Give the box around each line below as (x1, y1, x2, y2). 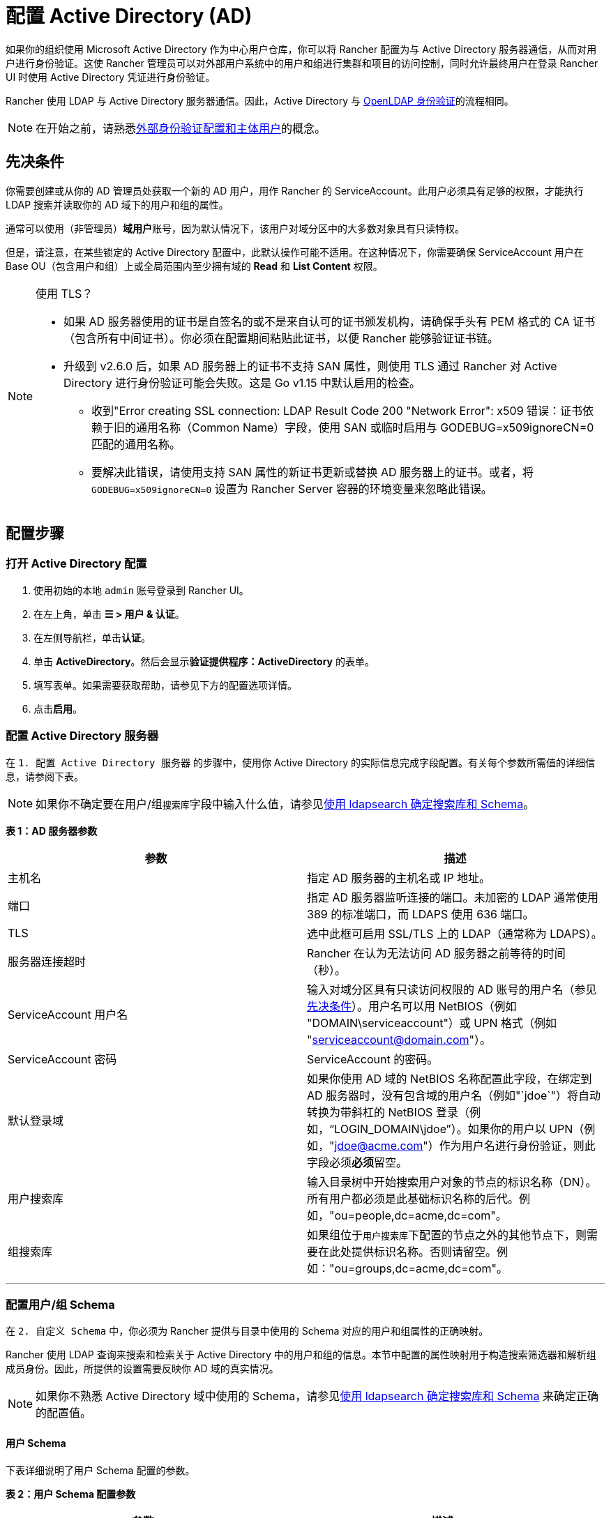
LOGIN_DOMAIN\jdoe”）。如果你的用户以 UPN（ (334, 1121, 584, 1136)
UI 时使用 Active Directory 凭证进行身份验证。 (6, 70, 216, 83)
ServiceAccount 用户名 (8, 1007, 128, 1022)
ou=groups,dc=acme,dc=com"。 (334, 1261, 508, 1275)
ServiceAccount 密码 (8, 1052, 117, 1066)
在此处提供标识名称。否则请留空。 (318, 1244, 497, 1259)
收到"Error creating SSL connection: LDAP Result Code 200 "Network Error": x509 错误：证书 (91, 403, 583, 418)
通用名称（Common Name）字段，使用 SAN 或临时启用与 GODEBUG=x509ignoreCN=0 (136, 420, 594, 434)
